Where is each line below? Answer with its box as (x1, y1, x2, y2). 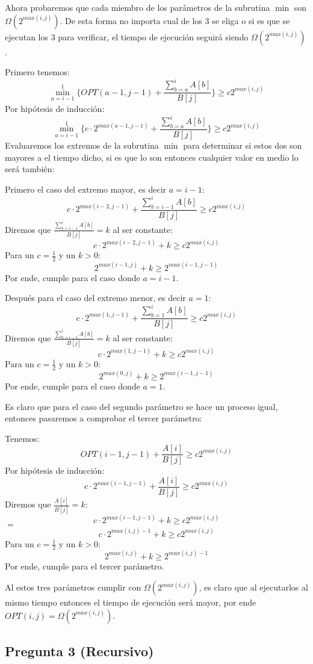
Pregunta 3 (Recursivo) (5, 642, 154, 660)
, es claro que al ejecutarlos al (199, 581, 308, 594)
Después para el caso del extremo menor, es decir (5, 291, 186, 304)
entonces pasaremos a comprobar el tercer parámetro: (5, 412, 202, 424)
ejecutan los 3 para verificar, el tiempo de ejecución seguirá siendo (5, 30, 249, 43)
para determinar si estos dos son (183, 139, 302, 152)
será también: (5, 163, 55, 175)
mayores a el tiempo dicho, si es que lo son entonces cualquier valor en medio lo (5, 150, 299, 163)
